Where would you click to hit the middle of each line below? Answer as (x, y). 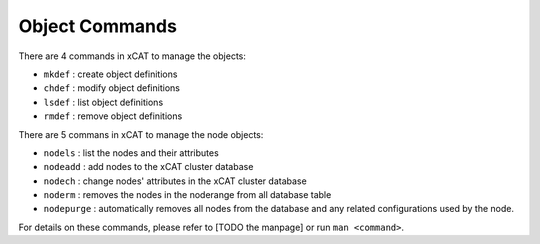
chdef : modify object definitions (111, 88)
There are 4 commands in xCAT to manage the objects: (132, 56)
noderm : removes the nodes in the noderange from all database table (187, 195)
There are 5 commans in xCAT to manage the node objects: (141, 134)
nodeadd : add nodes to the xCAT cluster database (148, 167)
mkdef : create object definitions (110, 74)
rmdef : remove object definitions (113, 116)
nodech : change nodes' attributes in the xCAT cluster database (175, 181)
